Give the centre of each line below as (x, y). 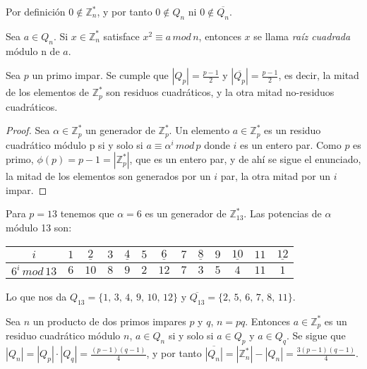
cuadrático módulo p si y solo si (74, 144)
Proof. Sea (28, 130)
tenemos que (87, 213)
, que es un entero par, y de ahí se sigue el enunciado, (245, 159)
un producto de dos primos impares (109, 321)
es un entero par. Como (291, 144)
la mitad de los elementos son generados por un (108, 176)
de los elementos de (47, 92)
